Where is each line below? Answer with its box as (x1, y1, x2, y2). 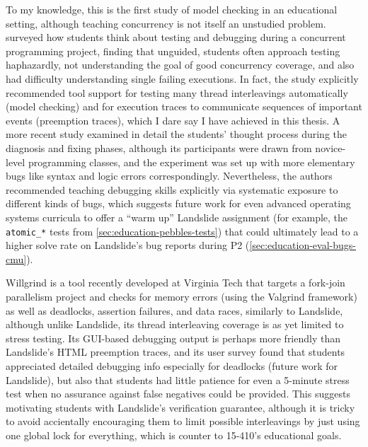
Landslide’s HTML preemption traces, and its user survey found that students (6, 344, 345, 359)
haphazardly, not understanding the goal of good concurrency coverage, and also (6, 57, 355, 72)
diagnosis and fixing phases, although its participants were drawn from (6, 140, 312, 155)
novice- (315, 140, 346, 155)
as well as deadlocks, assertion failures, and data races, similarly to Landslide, (6, 303, 343, 318)
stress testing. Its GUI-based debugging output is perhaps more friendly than (6, 330, 341, 345)
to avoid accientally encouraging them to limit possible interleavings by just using (6, 414, 360, 429)
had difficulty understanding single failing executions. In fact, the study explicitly (6, 71, 359, 86)
